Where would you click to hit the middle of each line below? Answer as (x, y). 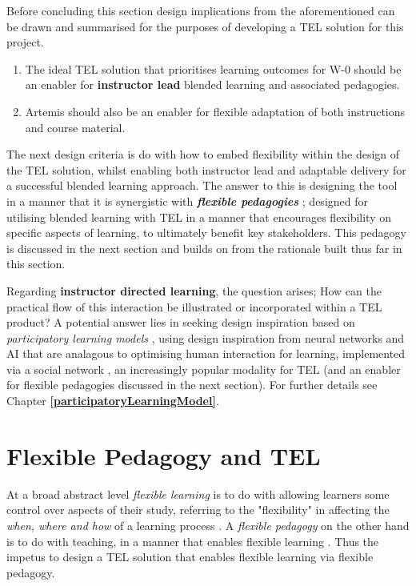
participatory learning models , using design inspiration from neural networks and (206, 337)
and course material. (75, 127)
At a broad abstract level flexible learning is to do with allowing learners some (198, 494)
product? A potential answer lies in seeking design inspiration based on (181, 322)
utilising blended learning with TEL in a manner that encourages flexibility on (199, 217)
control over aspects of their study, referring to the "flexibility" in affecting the (198, 510)
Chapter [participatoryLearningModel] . (113, 401)
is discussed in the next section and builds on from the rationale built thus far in (204, 248)
